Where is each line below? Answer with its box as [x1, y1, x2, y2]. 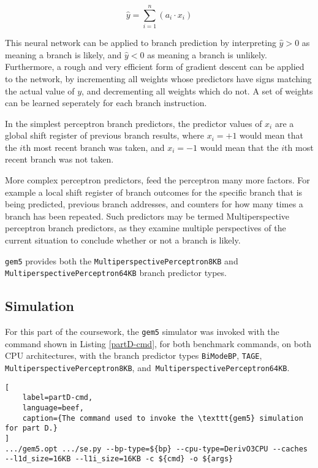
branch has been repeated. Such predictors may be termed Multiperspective [5, 209, 290, 222]
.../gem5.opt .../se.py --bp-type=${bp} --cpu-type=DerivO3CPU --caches [5, 444, 308, 453]
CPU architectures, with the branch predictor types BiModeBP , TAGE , [5, 349, 262, 362]
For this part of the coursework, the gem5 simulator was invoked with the [5, 325, 279, 338]
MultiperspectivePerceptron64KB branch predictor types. [5, 266, 227, 279]
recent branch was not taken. [5, 153, 114, 166]
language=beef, [22, 404, 84, 413]
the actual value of [5, 84, 75, 97]
